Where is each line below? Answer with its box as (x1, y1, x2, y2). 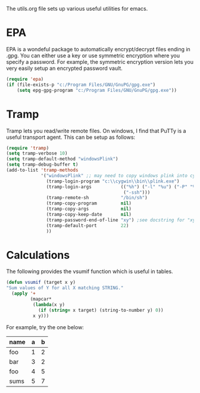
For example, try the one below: (6, 323, 85, 330)
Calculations (6, 248, 70, 262)
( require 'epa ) (6, 76, 44, 82)
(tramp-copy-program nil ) (46, 200, 132, 206)
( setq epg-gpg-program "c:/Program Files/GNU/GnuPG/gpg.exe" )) (17, 87, 177, 93)
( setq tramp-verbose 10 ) (6, 150, 68, 157)
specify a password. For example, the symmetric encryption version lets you (6, 58, 194, 65)
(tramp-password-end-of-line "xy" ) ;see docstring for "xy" (46, 217, 198, 223)
